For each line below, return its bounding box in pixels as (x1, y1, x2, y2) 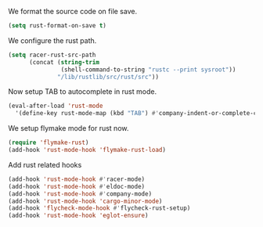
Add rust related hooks (8, 160, 82, 169)
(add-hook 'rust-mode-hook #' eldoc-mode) (8, 182, 146, 190)
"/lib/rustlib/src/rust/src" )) (57, 73, 159, 81)
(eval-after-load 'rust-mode (8, 102, 103, 110)
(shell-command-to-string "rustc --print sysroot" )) (60, 66, 236, 74)
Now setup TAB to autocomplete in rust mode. (8, 87, 157, 96)
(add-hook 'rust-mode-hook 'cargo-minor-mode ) (8, 197, 163, 205)
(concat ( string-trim (28, 58, 100, 66)
